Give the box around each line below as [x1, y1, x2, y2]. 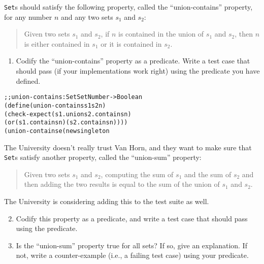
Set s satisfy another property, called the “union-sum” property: [4, 152, 202, 162]
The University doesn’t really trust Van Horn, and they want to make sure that [4, 142, 252, 152]
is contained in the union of [118, 28, 204, 39]
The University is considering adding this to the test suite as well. [4, 195, 209, 206]
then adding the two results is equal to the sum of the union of [24, 179, 220, 189]
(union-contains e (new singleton [4, 127, 110, 135]
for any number [4, 11, 52, 22]
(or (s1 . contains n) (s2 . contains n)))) [4, 119, 128, 126]
